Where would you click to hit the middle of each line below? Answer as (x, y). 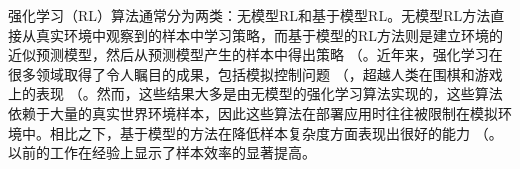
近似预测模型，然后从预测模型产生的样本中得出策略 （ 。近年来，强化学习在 (255, 54)
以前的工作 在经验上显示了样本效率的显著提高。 (162, 152)
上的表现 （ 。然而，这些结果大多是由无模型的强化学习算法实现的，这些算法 (255, 93)
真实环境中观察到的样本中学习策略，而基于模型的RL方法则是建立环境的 (269, 34)
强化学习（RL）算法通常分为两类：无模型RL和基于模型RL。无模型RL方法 (249, 15)
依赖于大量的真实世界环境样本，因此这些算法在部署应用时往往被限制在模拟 (253, 112)
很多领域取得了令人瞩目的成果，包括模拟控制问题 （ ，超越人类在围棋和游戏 (255, 73)
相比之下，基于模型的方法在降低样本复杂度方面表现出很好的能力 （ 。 (276, 132)
